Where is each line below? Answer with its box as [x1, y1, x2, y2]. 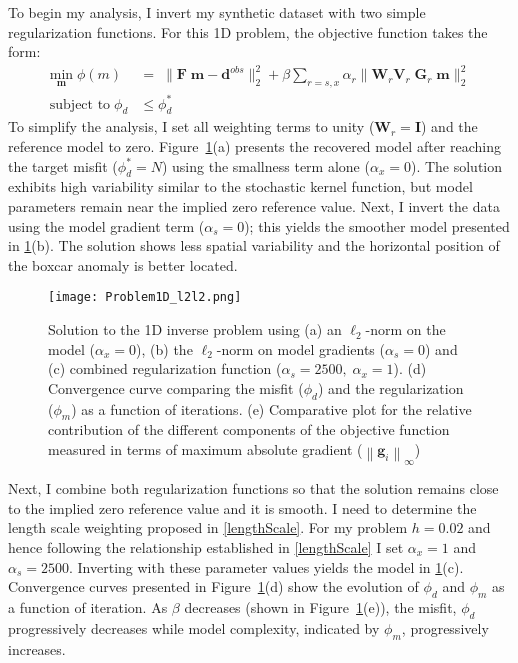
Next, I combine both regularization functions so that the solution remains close [8, 478, 499, 499]
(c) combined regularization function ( [48, 358, 282, 379]
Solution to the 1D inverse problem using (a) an [48, 319, 342, 340]
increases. [8, 638, 66, 659]
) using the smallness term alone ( [161, 155, 370, 176]
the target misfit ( [8, 155, 118, 176]
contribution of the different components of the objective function [48, 419, 450, 440]
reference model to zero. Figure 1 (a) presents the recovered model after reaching [8, 136, 501, 157]
